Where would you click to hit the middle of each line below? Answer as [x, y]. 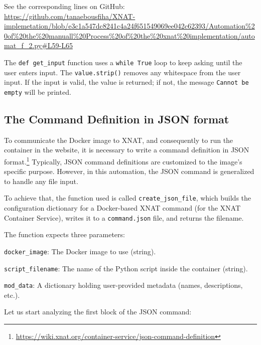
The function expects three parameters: [64, 234]
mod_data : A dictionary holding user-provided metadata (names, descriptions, [123, 285]
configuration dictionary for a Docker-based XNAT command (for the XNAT [122, 208]
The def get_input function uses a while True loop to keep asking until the [123, 62]
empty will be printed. [38, 92]
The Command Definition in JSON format [117, 119]
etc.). [12, 295]
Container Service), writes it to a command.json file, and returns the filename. [124, 217]
